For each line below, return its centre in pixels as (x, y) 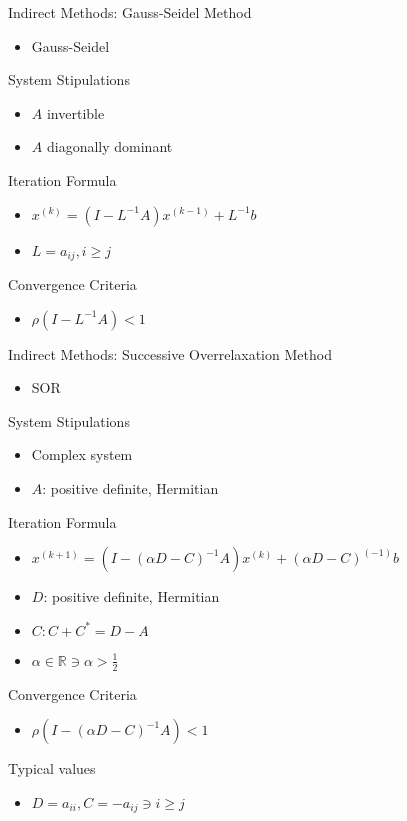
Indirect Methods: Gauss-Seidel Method (130, 12)
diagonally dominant (109, 146)
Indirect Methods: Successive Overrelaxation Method (170, 353)
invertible (75, 112)
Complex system (82, 454)
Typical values (52, 768)
